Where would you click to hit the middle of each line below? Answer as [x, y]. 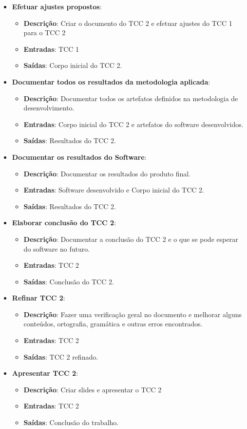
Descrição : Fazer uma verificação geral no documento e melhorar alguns [133, 314]
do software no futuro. [57, 248]
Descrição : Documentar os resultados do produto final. [107, 173]
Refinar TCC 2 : [38, 298]
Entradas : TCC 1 [51, 49]
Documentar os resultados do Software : [79, 157]
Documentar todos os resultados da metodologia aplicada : [111, 81]
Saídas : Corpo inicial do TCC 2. [73, 65]
